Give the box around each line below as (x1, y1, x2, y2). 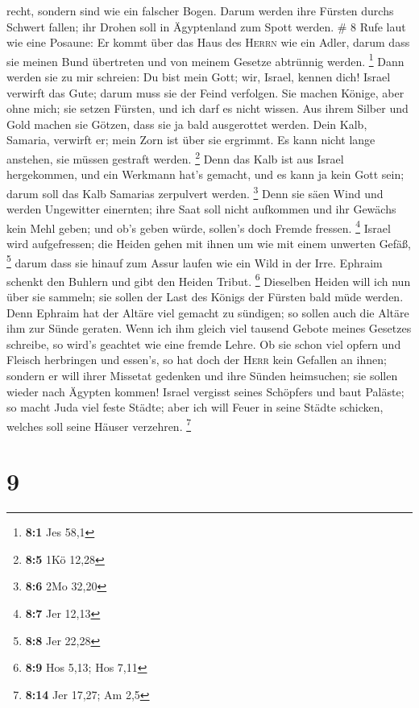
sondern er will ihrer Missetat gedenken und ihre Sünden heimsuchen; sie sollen (6, 367, 398, 383)
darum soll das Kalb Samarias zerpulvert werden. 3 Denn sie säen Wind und (6, 182, 384, 201)
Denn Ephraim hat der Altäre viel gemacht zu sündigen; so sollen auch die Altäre (6, 304, 409, 321)
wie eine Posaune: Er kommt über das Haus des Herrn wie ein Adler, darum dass (6, 34, 410, 51)
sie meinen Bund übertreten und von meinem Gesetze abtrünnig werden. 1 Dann (6, 50, 404, 69)
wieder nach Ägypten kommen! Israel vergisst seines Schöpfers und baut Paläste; (6, 383, 404, 400)
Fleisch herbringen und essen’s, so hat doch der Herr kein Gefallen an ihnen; (6, 351, 387, 368)
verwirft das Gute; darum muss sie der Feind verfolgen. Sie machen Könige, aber (6, 84, 404, 101)
